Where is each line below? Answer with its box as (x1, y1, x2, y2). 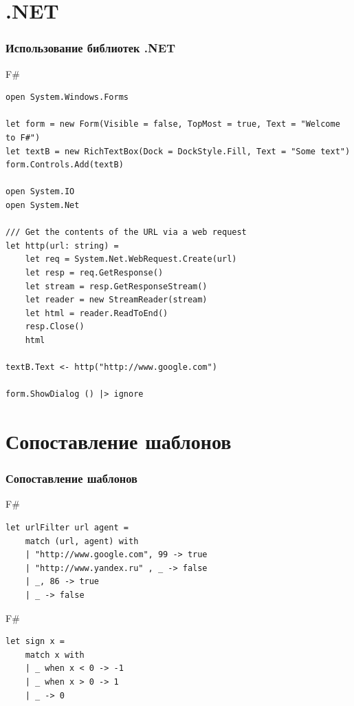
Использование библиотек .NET (5, 39, 176, 56)
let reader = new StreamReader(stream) (25, 295, 208, 305)
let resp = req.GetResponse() (25, 267, 164, 278)
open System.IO (5, 187, 75, 197)
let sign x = (5, 636, 65, 647)
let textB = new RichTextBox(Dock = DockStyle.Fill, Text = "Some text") (5, 146, 351, 156)
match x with (25, 650, 85, 660)
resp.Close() (25, 322, 85, 332)
